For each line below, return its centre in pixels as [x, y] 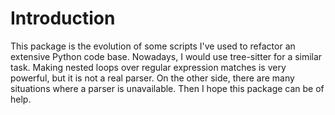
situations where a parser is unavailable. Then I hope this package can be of [167, 88]
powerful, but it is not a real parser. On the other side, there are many [152, 78]
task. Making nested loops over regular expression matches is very [148, 67]
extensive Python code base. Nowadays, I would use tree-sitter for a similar [166, 56]
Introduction [63, 18]
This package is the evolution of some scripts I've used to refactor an [153, 46]
